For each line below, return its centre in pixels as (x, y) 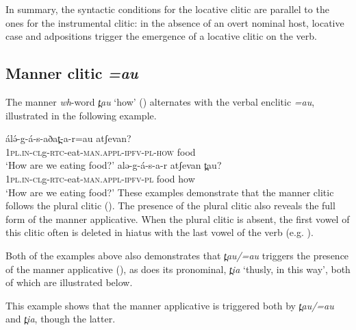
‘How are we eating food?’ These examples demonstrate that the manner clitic (170, 192)
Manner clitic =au (72, 73)
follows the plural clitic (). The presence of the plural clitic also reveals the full (170, 205)
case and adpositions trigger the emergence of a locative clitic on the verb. (161, 36)
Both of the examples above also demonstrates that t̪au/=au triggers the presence (177, 255)
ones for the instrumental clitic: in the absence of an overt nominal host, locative (175, 22)
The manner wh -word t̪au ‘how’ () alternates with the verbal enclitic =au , (160, 101)
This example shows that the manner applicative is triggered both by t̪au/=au (170, 305)
